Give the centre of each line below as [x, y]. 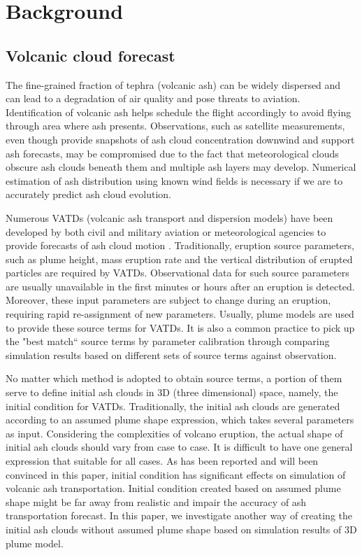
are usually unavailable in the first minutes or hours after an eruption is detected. [180, 286]
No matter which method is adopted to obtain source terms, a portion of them [174, 378]
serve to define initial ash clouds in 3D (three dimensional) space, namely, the [172, 392]
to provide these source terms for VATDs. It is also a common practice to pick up [180, 327]
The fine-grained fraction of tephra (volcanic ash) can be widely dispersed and [173, 84]
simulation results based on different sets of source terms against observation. [171, 354]
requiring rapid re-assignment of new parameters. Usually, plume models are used [180, 314]
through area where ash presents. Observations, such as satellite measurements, [175, 126]
